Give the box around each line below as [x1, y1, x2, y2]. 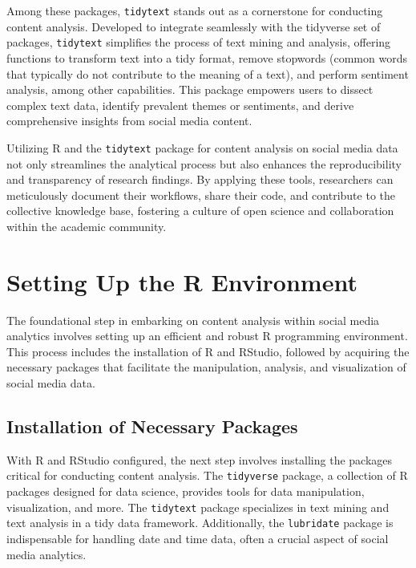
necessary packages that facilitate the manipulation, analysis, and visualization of [6, 359, 406, 375]
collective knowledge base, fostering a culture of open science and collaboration [6, 202, 394, 219]
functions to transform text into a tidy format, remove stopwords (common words [6, 49, 407, 66]
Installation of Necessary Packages [6, 413, 298, 438]
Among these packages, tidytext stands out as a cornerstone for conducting [6, 2, 383, 18]
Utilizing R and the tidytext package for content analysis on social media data [6, 139, 398, 156]
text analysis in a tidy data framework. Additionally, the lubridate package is [6, 514, 394, 531]
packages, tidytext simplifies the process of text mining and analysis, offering [6, 34, 391, 51]
